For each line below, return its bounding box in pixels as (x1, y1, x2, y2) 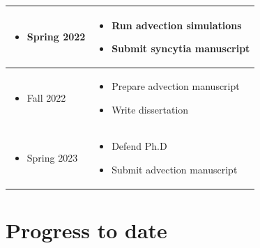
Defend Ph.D (112, 139, 167, 153)
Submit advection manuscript (112, 162, 238, 176)
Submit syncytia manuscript (112, 41, 250, 56)
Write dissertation (112, 102, 189, 116)
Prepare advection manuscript (112, 78, 240, 93)
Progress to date (6, 216, 167, 245)
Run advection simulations (112, 17, 242, 32)
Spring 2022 (26, 29, 86, 44)
